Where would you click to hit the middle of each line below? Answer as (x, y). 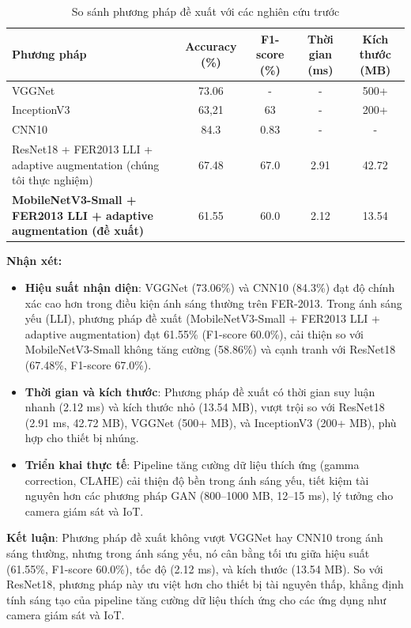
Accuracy (211, 46)
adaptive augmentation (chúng (86, 164)
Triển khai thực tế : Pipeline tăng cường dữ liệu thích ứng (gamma (192, 464)
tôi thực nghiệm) (53, 180)
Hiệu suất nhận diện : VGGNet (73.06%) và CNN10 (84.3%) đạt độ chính (210, 288)
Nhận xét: (34, 261)
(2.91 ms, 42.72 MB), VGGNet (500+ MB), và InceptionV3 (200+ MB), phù (211, 422)
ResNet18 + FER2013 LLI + (83, 149)
